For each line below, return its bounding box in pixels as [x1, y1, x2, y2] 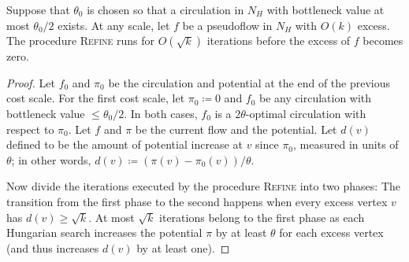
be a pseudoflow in [182, 17, 273, 33]
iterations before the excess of [206, 32, 351, 49]
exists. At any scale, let [58, 17, 170, 33]
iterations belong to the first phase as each [159, 208, 365, 225]
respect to [6, 120, 54, 137]
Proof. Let [6, 74, 55, 90]
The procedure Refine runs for [6, 32, 155, 49]
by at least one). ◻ [136, 239, 230, 256]
